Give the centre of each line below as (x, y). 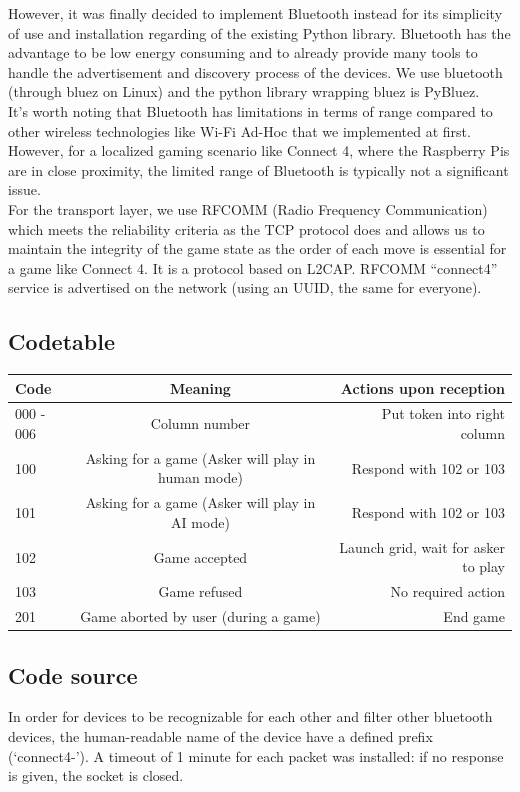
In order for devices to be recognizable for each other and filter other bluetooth (250, 716)
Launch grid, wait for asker (422, 546)
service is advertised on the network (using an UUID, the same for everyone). (245, 287)
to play (483, 566)
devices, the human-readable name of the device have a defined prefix (220, 735)
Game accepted (200, 556)
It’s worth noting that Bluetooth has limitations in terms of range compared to (250, 110)
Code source (73, 674)
